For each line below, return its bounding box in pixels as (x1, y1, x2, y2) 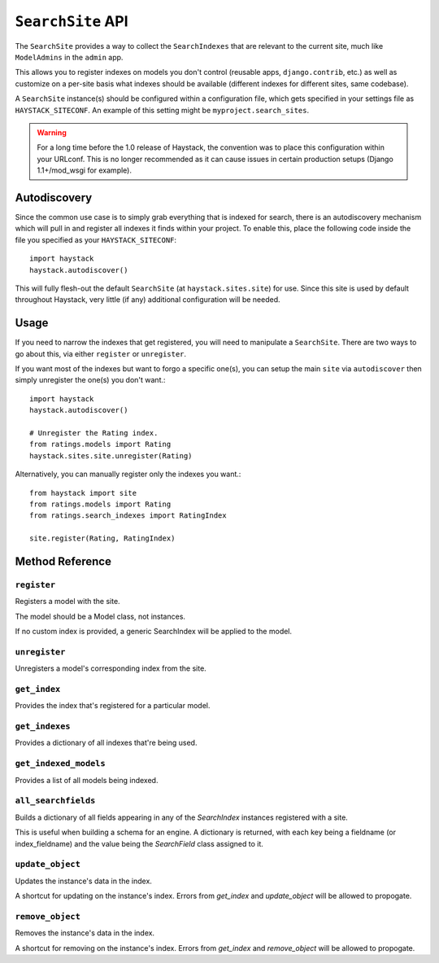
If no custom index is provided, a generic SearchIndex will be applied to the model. (15, 627, 293, 637)
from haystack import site (29, 488, 137, 497)
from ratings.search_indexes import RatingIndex (29, 511, 227, 520)
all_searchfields (15, 795, 96, 806)
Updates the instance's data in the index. (15, 876, 152, 886)
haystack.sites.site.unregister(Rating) (29, 451, 193, 460)
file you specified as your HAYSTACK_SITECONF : (15, 234, 177, 244)
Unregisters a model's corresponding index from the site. (15, 663, 206, 673)
